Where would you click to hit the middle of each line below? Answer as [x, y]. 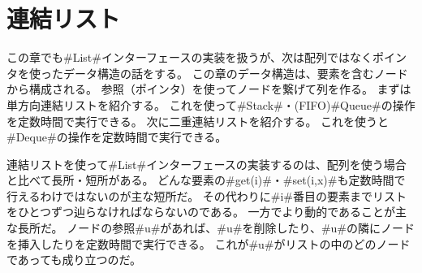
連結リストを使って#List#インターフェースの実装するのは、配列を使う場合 [207, 164]
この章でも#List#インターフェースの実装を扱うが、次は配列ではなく [190, 57]
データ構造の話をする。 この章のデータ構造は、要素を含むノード [235, 73]
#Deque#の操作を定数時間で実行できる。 [117, 137]
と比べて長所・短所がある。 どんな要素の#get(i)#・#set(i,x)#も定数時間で [206, 180]
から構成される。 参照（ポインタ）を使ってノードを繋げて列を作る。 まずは [209, 89]
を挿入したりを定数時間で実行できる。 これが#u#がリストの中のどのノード [209, 243]
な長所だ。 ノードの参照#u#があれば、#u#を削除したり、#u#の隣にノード [211, 228]
